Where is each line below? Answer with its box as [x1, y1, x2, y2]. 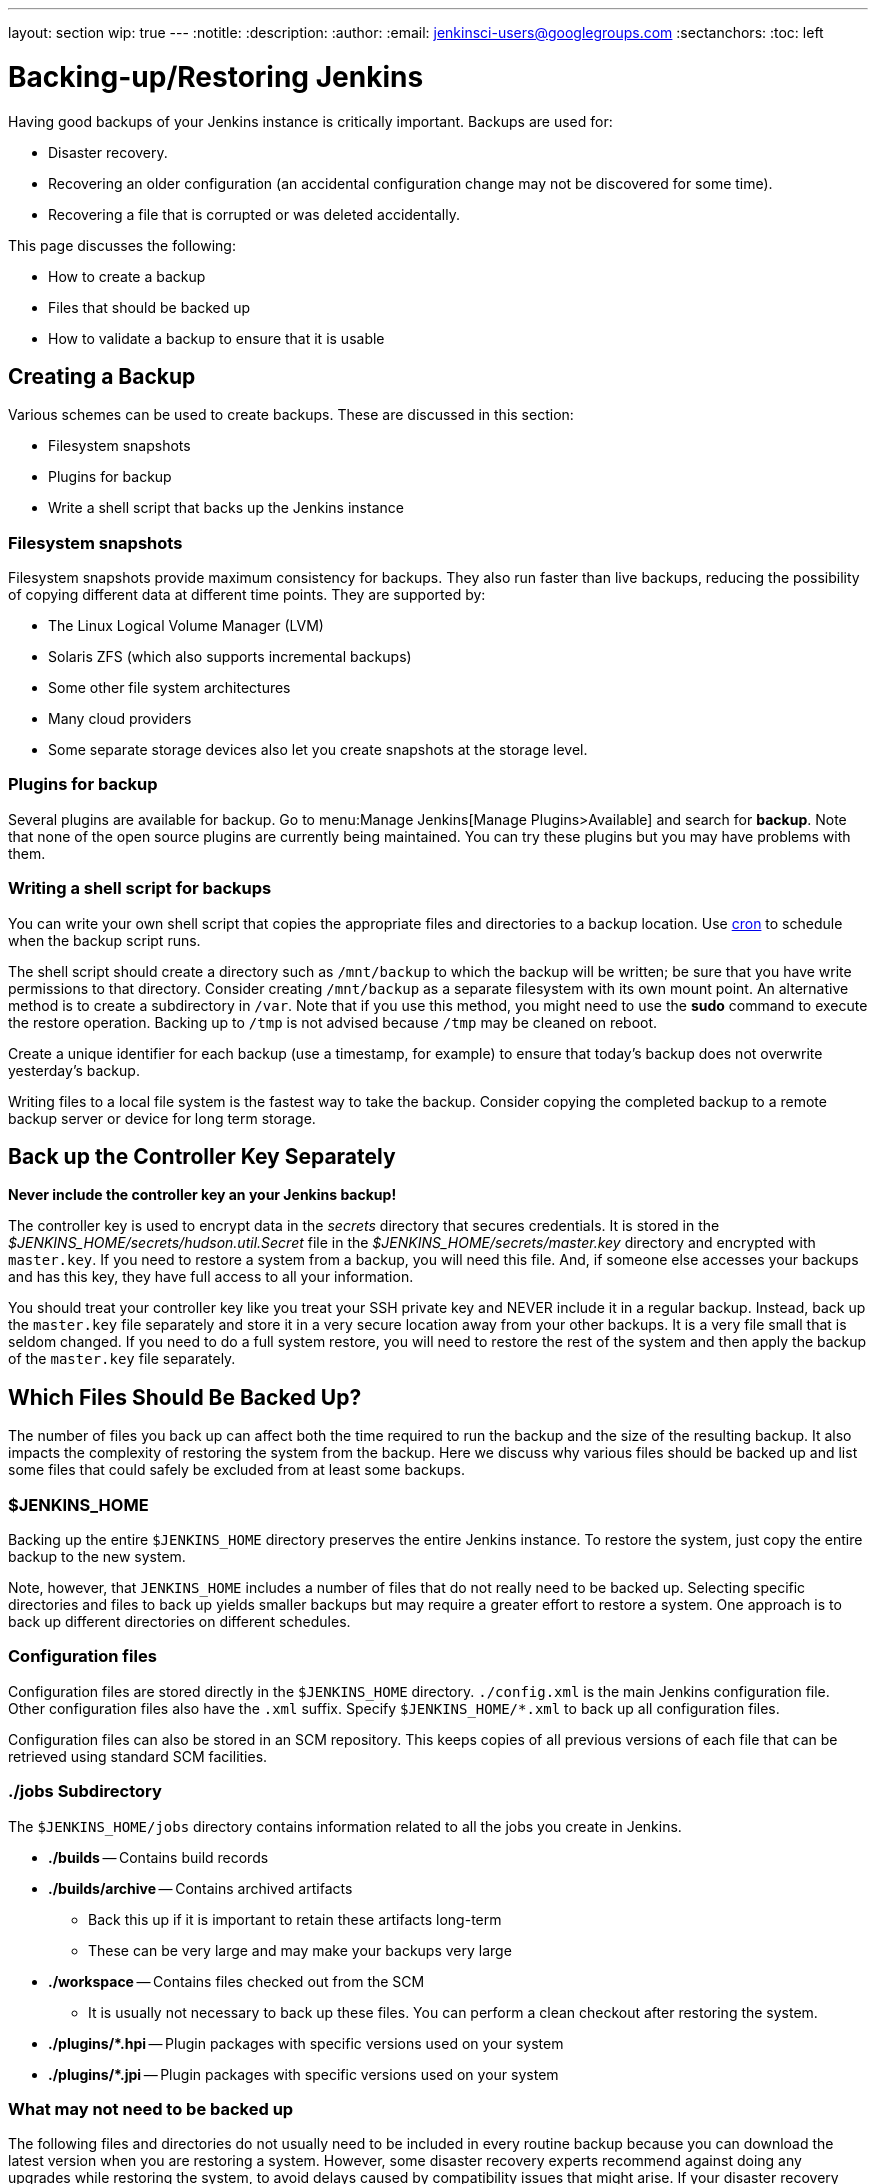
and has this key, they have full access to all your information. [8, 1268, 414, 1286]
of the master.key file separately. [8, 1350, 236, 1368]
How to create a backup [48, 267, 206, 285]
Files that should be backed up [48, 298, 251, 316]
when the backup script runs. [8, 931, 201, 949]
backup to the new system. [8, 1548, 186, 1566]
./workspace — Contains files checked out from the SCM [48, 1972, 425, 1990]
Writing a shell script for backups [8, 878, 272, 899]
